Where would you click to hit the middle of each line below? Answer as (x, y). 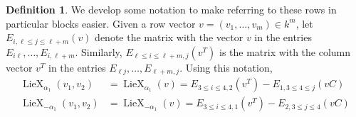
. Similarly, (99, 51)
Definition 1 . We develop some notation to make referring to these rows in (171, 9)
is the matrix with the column (285, 51)
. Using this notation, (226, 67)
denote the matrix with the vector (169, 37)
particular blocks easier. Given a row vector (101, 23)
